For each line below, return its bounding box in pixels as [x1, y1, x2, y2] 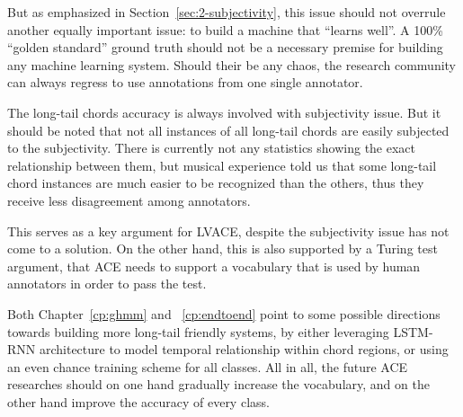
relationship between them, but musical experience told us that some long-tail [7, 155, 437, 174]
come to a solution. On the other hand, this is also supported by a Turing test [7, 239, 438, 258]
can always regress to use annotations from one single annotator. [7, 73, 363, 92]
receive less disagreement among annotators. [7, 191, 251, 209]
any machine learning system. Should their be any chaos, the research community [7, 55, 456, 74]
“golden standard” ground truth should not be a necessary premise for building [7, 38, 443, 57]
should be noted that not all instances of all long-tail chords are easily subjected [7, 120, 450, 139]
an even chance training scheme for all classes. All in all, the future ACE [7, 357, 408, 376]
